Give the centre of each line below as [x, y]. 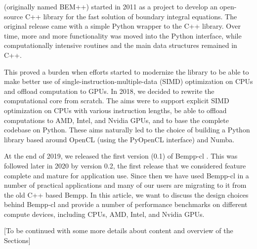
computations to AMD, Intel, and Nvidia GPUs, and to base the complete [116, 120]
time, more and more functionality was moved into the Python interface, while [123, 35]
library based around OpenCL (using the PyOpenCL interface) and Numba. [119, 139]
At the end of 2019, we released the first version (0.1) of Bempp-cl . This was [121, 156]
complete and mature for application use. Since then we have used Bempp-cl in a [127, 175]
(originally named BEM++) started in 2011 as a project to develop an [111, 6]
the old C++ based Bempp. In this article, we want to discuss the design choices [126, 194]
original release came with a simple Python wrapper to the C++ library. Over [122, 26]
